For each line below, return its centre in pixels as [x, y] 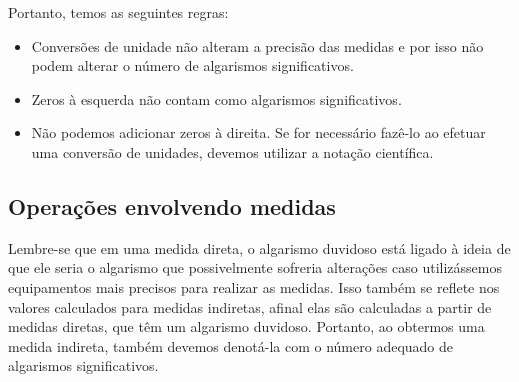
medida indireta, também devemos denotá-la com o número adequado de [231, 345]
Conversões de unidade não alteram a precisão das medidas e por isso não [257, 45]
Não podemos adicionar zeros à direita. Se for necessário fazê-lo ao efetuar [258, 132]
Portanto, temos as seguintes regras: [118, 12]
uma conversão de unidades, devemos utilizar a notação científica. [232, 151]
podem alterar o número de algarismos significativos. [192, 65]
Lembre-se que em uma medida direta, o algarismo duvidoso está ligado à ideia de [259, 247]
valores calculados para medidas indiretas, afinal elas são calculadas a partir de [250, 306]
